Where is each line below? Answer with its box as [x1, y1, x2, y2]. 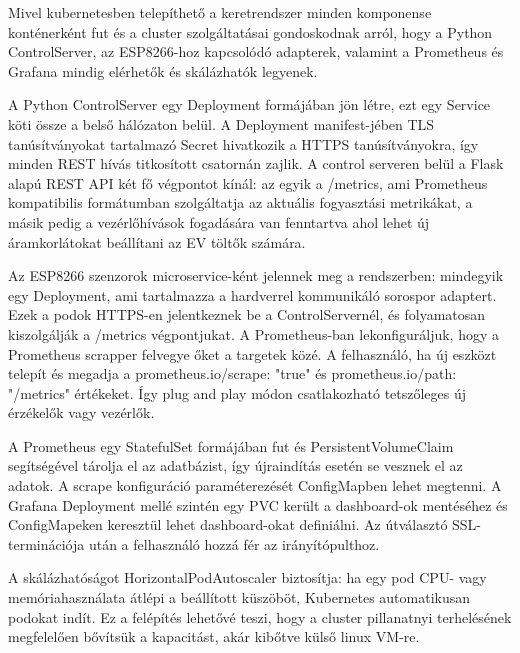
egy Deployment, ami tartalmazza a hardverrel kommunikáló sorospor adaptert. [8, 284, 497, 305]
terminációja [8, 533, 85, 554]
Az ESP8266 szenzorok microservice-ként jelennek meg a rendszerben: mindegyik [8, 265, 504, 286]
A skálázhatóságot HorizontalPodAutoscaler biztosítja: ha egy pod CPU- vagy [8, 567, 487, 588]
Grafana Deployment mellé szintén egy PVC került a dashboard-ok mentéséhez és [8, 494, 508, 515]
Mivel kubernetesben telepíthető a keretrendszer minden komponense [8, 2, 432, 22]
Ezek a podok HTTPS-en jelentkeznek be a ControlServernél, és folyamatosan [8, 304, 486, 325]
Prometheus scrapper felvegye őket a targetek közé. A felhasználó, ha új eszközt [8, 343, 497, 364]
